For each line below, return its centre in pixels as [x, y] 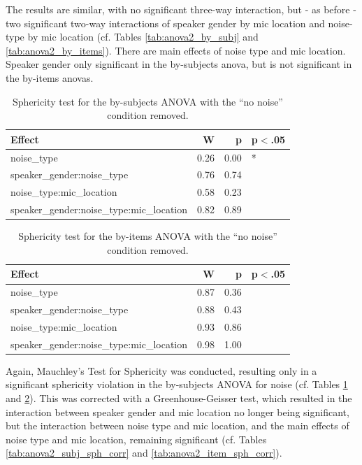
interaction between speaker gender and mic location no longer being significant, [178, 412]
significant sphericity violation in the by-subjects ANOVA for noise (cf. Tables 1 [177, 384]
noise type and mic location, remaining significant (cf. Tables [136, 439]
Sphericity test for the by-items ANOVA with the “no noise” [148, 236]
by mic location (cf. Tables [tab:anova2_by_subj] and [143, 37]
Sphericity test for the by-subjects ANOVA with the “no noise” [148, 101]
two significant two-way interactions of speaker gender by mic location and [165, 23]
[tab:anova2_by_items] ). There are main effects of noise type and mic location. [176, 50]
